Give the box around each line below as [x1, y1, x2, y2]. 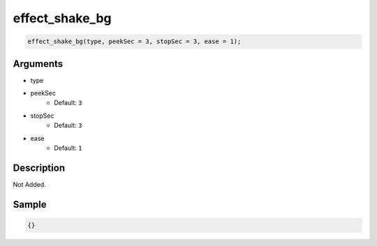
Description [13, 162, 66, 174]
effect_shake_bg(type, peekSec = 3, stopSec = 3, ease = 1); [27, 38, 242, 45]
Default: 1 [54, 144, 82, 152]
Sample [13, 199, 47, 210]
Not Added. [13, 180, 47, 188]
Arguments [13, 58, 64, 70]
